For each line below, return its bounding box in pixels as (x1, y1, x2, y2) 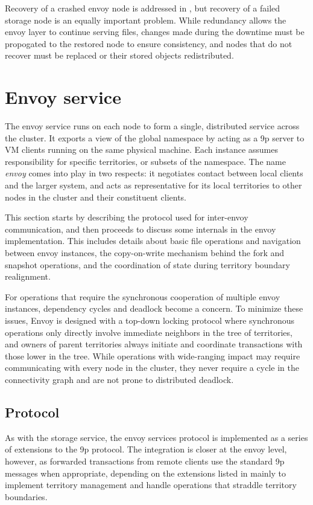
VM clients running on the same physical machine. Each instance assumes (5, 143, 279, 156)
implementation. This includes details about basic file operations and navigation (5, 234, 301, 247)
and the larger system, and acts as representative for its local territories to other (5, 179, 302, 191)
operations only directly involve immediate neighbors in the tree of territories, (5, 326, 292, 338)
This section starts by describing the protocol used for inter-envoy (5, 211, 248, 224)
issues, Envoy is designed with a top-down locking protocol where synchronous (5, 314, 294, 326)
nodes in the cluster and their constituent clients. (5, 190, 186, 203)
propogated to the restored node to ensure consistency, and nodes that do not (5, 37, 292, 50)
